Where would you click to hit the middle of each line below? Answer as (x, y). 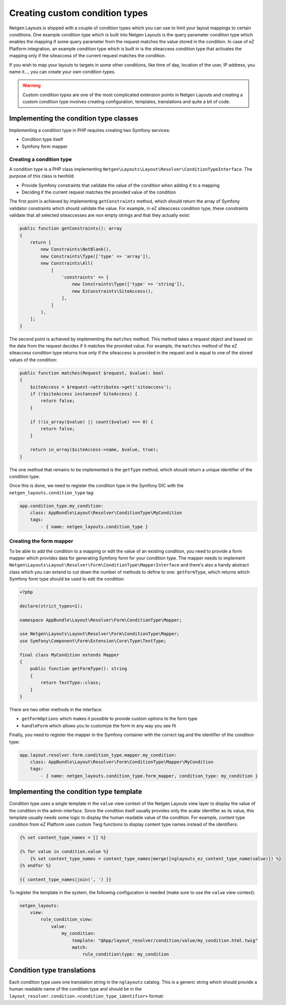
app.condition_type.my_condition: (62, 506)
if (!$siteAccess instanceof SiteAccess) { (84, 394)
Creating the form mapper (41, 541)
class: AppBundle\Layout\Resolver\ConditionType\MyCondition (106, 513)
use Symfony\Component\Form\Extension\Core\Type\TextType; (93, 641)
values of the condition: (33, 360)
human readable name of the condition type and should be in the (75, 989)
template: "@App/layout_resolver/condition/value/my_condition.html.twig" (165, 940)
